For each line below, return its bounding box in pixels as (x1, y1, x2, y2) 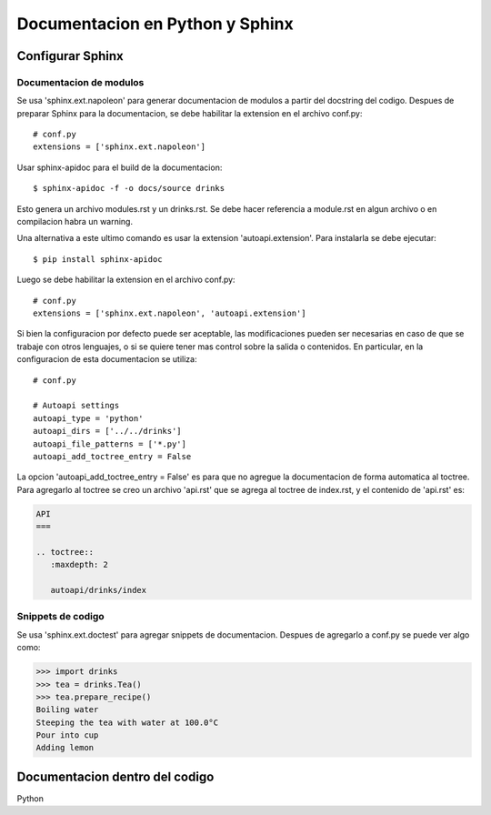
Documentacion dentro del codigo (16, 769, 215, 784)
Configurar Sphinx (16, 48, 125, 64)
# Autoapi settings (33, 400, 120, 411)
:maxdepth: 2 (50, 559, 109, 570)
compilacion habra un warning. (16, 216, 134, 227)
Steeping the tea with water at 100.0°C (35, 717, 218, 728)
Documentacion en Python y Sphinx (16, 14, 295, 34)
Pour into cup (35, 730, 99, 740)
